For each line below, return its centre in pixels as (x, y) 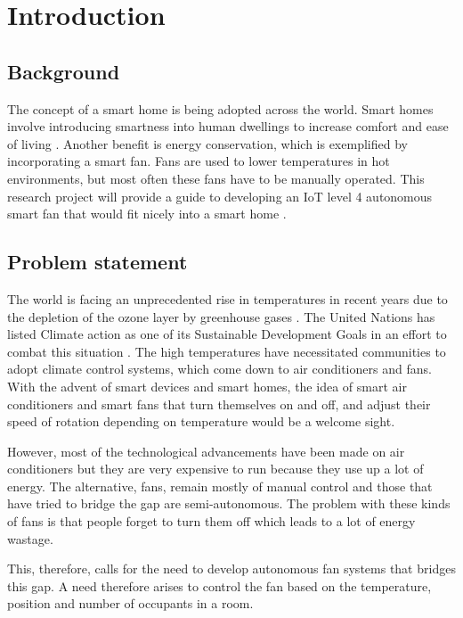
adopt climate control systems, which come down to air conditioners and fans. (219, 369)
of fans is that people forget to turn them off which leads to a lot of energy (211, 521)
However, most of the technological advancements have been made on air (206, 451)
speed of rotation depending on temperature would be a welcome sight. (201, 421)
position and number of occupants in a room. (130, 603)
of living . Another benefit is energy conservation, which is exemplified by (207, 143)
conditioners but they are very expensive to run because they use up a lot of (215, 469)
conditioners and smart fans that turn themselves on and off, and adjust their (219, 404)
